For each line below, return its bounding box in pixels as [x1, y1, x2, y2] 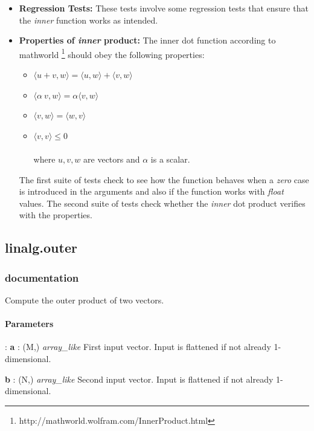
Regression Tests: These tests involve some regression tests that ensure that [19, 2, 309, 14]
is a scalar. [150, 153, 190, 165]
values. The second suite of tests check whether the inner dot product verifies [19, 196, 306, 209]
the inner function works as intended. [19, 13, 158, 26]
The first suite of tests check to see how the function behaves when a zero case [19, 173, 309, 186]
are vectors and [83, 153, 140, 165]
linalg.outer [5, 238, 77, 257]
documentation [5, 270, 79, 285]
